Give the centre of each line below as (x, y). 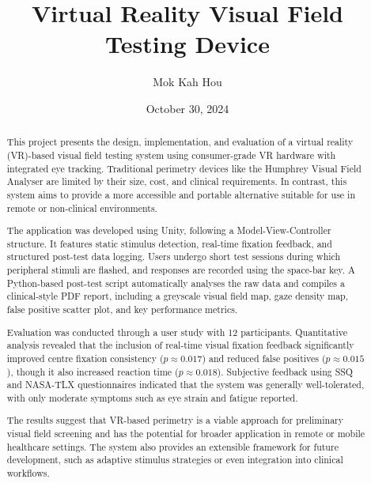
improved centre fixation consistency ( (85, 358)
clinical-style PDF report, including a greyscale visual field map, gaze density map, (178, 296)
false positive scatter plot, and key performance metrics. (122, 309)
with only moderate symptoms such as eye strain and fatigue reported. (152, 397)
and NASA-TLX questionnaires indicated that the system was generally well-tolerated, (185, 385)
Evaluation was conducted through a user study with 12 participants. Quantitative (177, 332)
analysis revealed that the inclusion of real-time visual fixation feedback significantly (180, 345)
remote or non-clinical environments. (82, 208)
